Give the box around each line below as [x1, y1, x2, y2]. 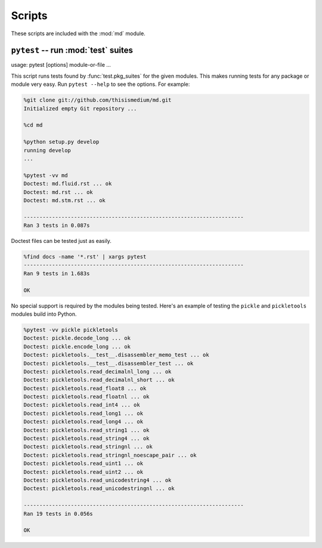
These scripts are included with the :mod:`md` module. [11, 30, 145, 37]
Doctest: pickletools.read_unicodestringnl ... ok [23, 485, 175, 492]
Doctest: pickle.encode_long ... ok [23, 343, 131, 350]
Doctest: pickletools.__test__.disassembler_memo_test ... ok [23, 352, 209, 358]
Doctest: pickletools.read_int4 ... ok [23, 402, 140, 408]
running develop [23, 147, 72, 153]
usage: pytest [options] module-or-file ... [11, 61, 112, 69]
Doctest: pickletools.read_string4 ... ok [23, 435, 150, 442]
